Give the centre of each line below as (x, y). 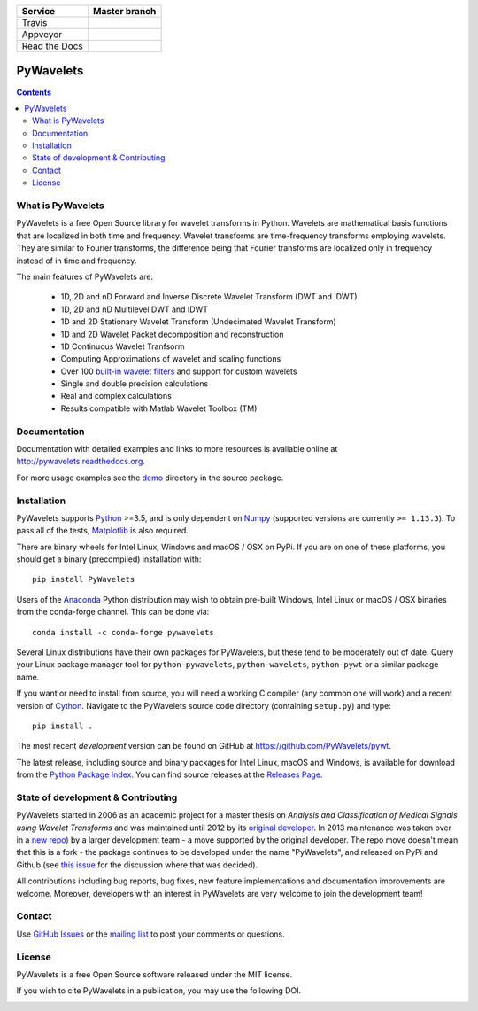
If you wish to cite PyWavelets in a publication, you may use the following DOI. (159, 991)
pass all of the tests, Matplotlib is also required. (103, 531)
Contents (34, 92)
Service (39, 11)
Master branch (125, 11)
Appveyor (42, 34)
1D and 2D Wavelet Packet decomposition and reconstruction (172, 334)
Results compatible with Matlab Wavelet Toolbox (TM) (159, 408)
